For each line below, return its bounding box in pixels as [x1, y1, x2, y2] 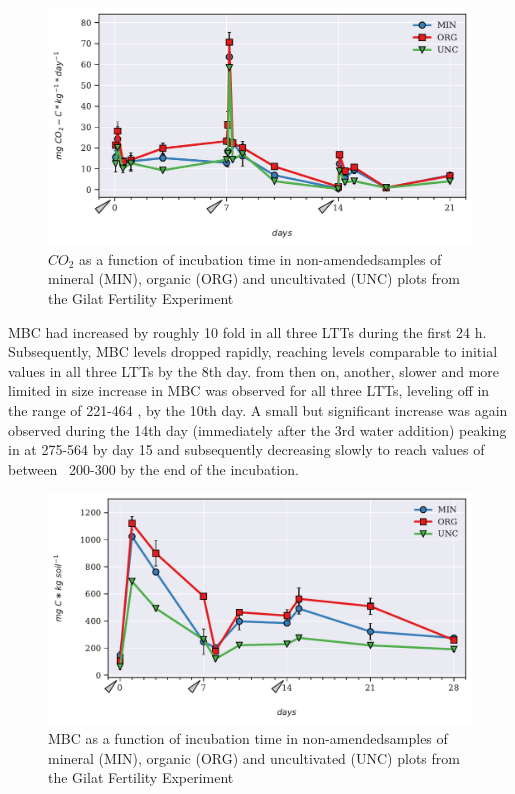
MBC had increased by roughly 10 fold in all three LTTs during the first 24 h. [8, 321, 487, 342]
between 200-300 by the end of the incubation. [8, 458, 299, 479]
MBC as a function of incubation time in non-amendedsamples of [48, 728, 448, 749]
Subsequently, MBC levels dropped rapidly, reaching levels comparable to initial [8, 341, 498, 362]
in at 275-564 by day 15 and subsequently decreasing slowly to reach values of [8, 439, 485, 460]
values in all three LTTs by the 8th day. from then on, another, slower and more [8, 360, 500, 381]
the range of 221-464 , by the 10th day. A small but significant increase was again [8, 400, 508, 420]
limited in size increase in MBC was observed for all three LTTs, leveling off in [8, 380, 490, 401]
